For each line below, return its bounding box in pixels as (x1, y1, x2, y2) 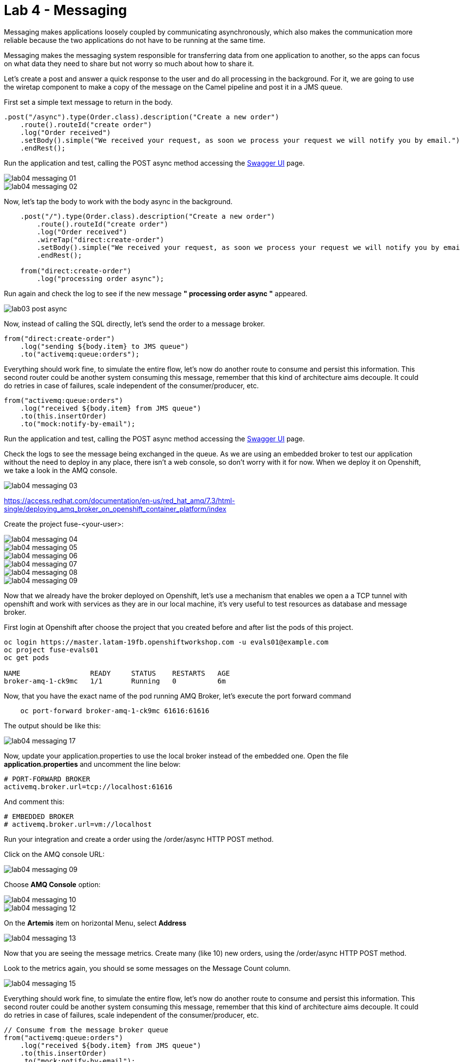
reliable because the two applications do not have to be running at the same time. (4, 36, 266, 44)
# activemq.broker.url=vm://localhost (4, 820, 152, 828)
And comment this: (4, 797, 64, 806)
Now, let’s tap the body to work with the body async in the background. (4, 197, 233, 206)
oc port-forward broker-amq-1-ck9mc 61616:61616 (20, 706, 210, 715)
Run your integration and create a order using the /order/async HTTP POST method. (4, 834, 274, 843)
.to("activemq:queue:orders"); (20, 350, 140, 358)
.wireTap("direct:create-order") (37, 235, 164, 244)
